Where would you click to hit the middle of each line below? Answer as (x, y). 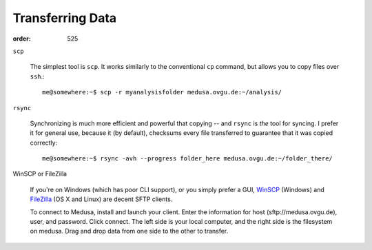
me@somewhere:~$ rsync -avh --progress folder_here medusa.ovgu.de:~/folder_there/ (188, 159)
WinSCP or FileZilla (40, 174)
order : (22, 39)
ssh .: (37, 76)
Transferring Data (65, 18)
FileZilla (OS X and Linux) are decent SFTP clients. (101, 199)
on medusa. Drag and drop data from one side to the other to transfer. (129, 231)
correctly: (44, 143)
